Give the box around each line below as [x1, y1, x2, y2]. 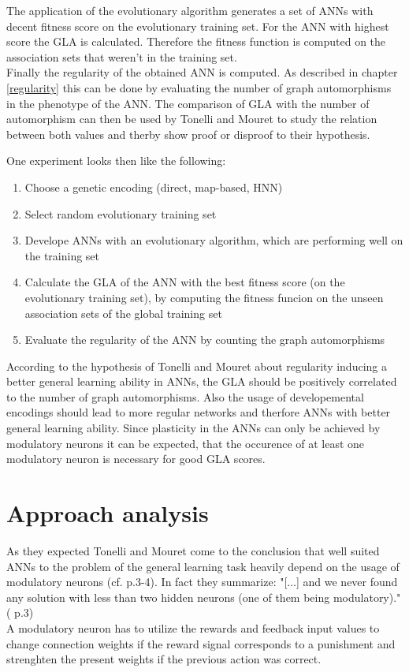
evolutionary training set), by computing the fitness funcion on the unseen [24, 289, 384, 305]
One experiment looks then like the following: [6, 152, 226, 169]
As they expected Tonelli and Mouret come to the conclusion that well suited [6, 542, 380, 558]
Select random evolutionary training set [24, 205, 217, 222]
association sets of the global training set [24, 304, 222, 321]
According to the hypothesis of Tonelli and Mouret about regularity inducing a [6, 357, 387, 374]
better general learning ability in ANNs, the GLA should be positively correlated [6, 373, 397, 390]
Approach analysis [6, 497, 209, 529]
